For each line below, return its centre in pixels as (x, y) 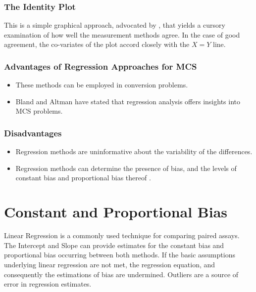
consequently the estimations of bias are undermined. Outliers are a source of (121, 274)
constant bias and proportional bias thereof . (83, 178)
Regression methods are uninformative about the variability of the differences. (134, 151)
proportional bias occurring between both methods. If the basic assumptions (120, 255)
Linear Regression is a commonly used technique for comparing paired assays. (122, 235)
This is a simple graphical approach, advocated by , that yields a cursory (115, 25)
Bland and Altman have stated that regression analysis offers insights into (128, 101)
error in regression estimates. (48, 284)
